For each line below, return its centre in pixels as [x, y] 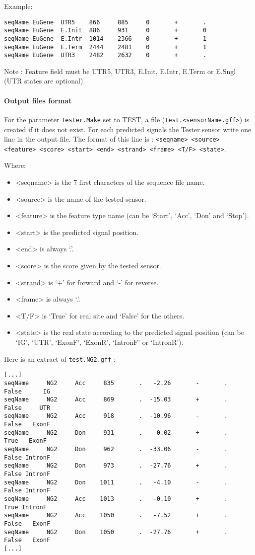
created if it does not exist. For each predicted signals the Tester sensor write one [128, 129]
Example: [18, 6]
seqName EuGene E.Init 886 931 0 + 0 [105, 31]
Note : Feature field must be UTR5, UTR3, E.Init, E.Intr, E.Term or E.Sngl [120, 71]
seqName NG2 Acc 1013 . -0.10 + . [116, 499]
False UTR [27, 408]
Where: [15, 165]
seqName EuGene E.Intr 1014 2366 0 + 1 [105, 39]
